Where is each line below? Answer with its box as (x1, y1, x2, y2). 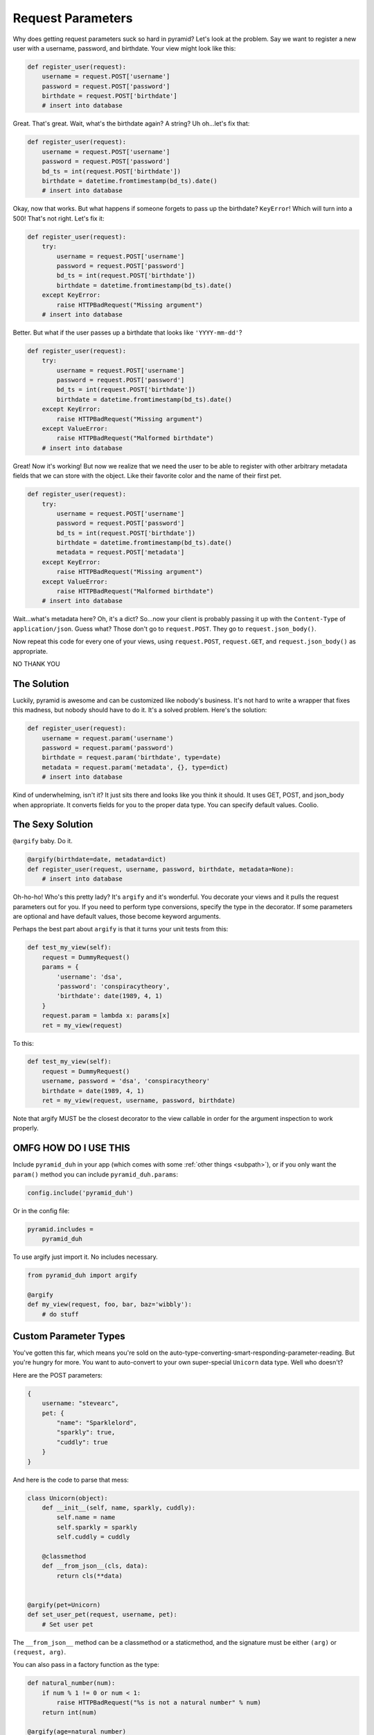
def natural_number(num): (27, 1679, 116, 1687)
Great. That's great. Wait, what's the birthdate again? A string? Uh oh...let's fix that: (12, 119, 250, 128)
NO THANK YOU (12, 659, 60, 668)
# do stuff (42, 1310, 79, 1318)
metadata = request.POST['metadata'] (56, 548, 185, 557)
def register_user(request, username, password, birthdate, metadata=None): (27, 865, 294, 873)
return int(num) (42, 1708, 97, 1716)
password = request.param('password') (42, 744, 174, 752)
